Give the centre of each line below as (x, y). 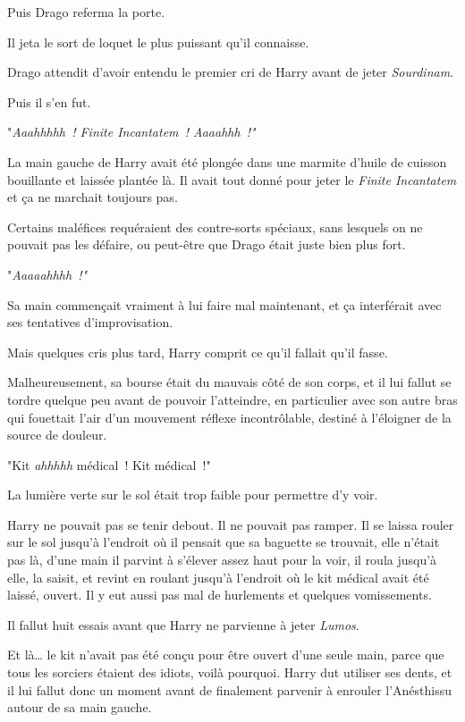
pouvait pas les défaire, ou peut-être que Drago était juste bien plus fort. (207, 244)
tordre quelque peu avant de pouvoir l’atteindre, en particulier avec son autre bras (232, 399)
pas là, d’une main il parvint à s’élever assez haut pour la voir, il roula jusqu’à (222, 560)
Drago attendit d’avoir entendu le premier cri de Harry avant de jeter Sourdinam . (231, 72)
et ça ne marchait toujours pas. (93, 197)
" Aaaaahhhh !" (47, 274)
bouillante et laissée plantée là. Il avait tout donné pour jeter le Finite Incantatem (232, 179)
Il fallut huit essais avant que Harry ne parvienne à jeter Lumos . (183, 624)
